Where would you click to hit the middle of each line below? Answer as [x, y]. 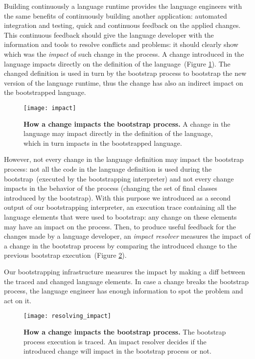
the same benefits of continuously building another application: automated [116, 15]
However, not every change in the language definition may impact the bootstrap [124, 159]
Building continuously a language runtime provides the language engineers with [123, 6]
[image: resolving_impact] [67, 316]
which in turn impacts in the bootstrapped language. [103, 143]
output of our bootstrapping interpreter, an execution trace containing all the [120, 207]
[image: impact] [50, 108]
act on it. [18, 300]
